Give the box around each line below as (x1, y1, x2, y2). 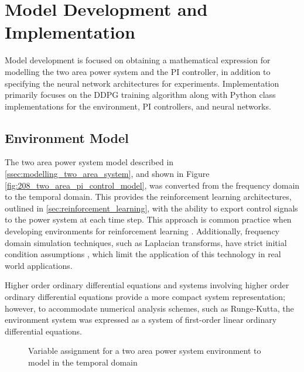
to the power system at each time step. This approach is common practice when (5, 213, 292, 226)
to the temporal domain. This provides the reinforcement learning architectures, (5, 190, 292, 203)
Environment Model (5, 128, 129, 146)
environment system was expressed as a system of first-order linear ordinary (5, 313, 277, 326)
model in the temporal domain (28, 356, 138, 368)
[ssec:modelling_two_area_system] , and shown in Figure (5, 168, 210, 180)
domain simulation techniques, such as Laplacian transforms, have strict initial (5, 236, 287, 248)
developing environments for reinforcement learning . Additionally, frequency (5, 225, 279, 237)
